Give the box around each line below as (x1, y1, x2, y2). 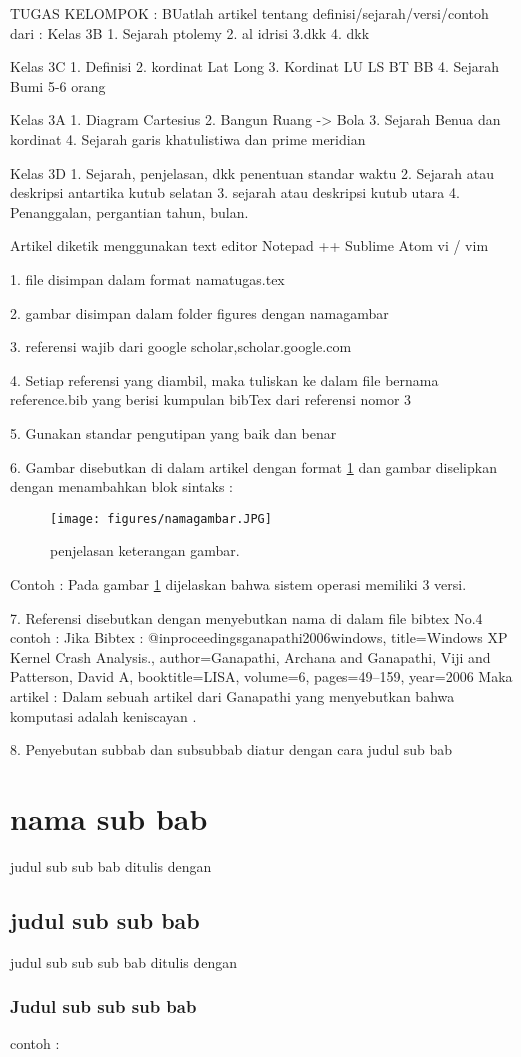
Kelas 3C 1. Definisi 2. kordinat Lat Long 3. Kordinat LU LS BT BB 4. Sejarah (10, 56, 500, 77)
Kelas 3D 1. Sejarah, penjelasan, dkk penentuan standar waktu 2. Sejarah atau (10, 162, 494, 183)
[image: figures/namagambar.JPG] (50, 511, 272, 526)
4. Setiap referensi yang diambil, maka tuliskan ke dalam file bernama (10, 369, 439, 390)
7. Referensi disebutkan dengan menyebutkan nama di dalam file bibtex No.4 (10, 607, 483, 628)
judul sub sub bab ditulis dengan (10, 855, 212, 876)
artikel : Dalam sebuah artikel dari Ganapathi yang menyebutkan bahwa (10, 685, 455, 706)
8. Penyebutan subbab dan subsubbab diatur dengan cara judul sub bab (10, 739, 453, 760)
